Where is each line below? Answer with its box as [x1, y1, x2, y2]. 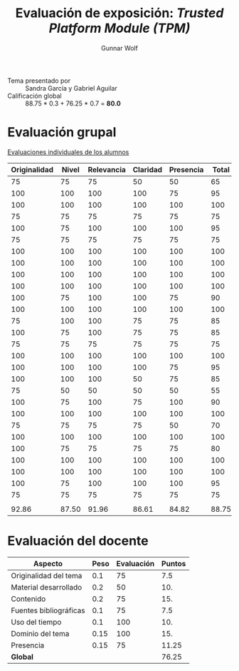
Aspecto [33, 558, 63, 568]
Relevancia [87, 164, 127, 174]
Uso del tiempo [11, 617, 62, 627]
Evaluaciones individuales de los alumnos [7, 148, 129, 156]
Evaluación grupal [7, 124, 117, 141]
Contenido [11, 594, 46, 604]
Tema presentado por [7, 76, 71, 85]
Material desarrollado [11, 582, 83, 592]
